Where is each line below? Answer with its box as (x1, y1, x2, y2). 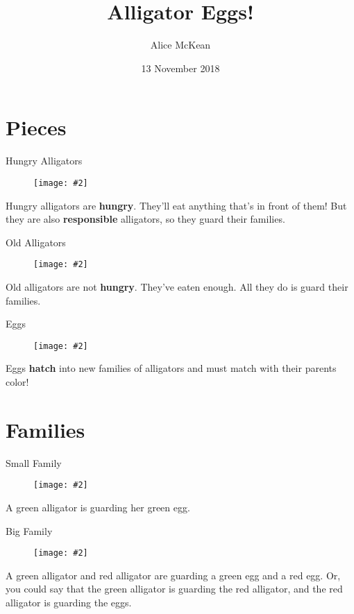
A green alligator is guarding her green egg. (6, 500, 190, 514)
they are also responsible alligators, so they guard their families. (6, 212, 285, 226)
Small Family (6, 455, 62, 470)
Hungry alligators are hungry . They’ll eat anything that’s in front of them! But (6, 198, 347, 212)
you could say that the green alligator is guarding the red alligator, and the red (6, 581, 343, 596)
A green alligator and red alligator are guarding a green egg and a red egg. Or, (6, 568, 341, 582)
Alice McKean (150, 37, 211, 52)
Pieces (6, 113, 67, 142)
